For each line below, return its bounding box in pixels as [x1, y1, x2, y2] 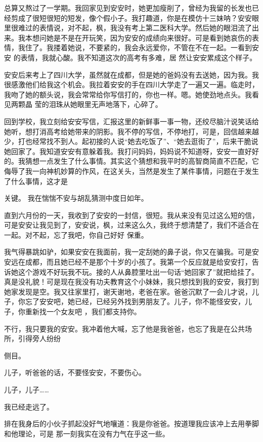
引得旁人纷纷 [18, 333, 61, 344]
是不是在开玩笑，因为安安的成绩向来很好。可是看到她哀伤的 [53, 32, 252, 43]
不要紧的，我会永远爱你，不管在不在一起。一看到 [89, 42, 252, 53]
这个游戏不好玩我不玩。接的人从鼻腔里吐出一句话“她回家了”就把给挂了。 [18, 266, 259, 277]
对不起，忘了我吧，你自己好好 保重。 [25, 229, 148, 240]
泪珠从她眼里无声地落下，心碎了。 [49, 99, 162, 109]
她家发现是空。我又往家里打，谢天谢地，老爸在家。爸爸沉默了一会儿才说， [4, 286, 252, 297]
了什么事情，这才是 [4, 175, 68, 186]
